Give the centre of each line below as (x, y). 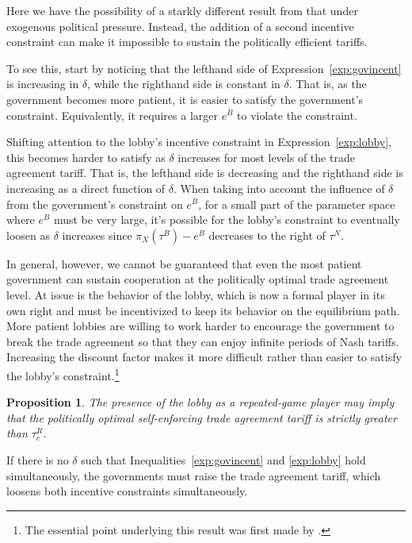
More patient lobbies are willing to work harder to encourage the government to (200, 326)
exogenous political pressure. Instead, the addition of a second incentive (180, 26)
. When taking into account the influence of (279, 188)
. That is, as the (328, 84)
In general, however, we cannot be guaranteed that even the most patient (184, 263)
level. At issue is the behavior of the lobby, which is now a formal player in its (196, 294)
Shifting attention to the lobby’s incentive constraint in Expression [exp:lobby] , (199, 142)
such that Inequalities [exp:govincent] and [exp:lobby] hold (223, 459)
